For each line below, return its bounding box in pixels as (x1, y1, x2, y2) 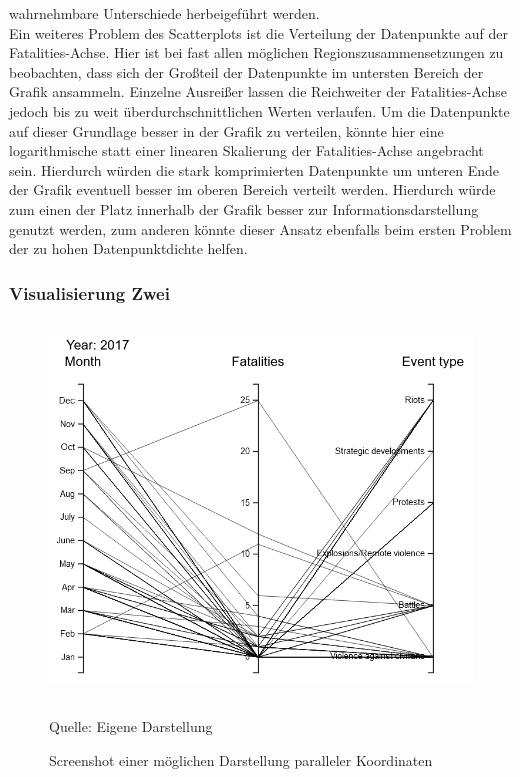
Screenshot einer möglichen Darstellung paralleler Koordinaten (49, 750, 433, 771)
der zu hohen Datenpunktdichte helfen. (9, 238, 248, 259)
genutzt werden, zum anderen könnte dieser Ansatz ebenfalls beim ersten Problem (9, 218, 512, 239)
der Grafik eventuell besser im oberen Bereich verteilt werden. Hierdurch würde (9, 179, 496, 200)
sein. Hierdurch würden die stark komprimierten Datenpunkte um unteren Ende (9, 159, 500, 180)
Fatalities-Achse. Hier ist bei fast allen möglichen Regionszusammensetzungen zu (9, 42, 504, 63)
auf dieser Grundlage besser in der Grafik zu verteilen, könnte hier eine (9, 120, 444, 141)
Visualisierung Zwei (9, 280, 170, 305)
